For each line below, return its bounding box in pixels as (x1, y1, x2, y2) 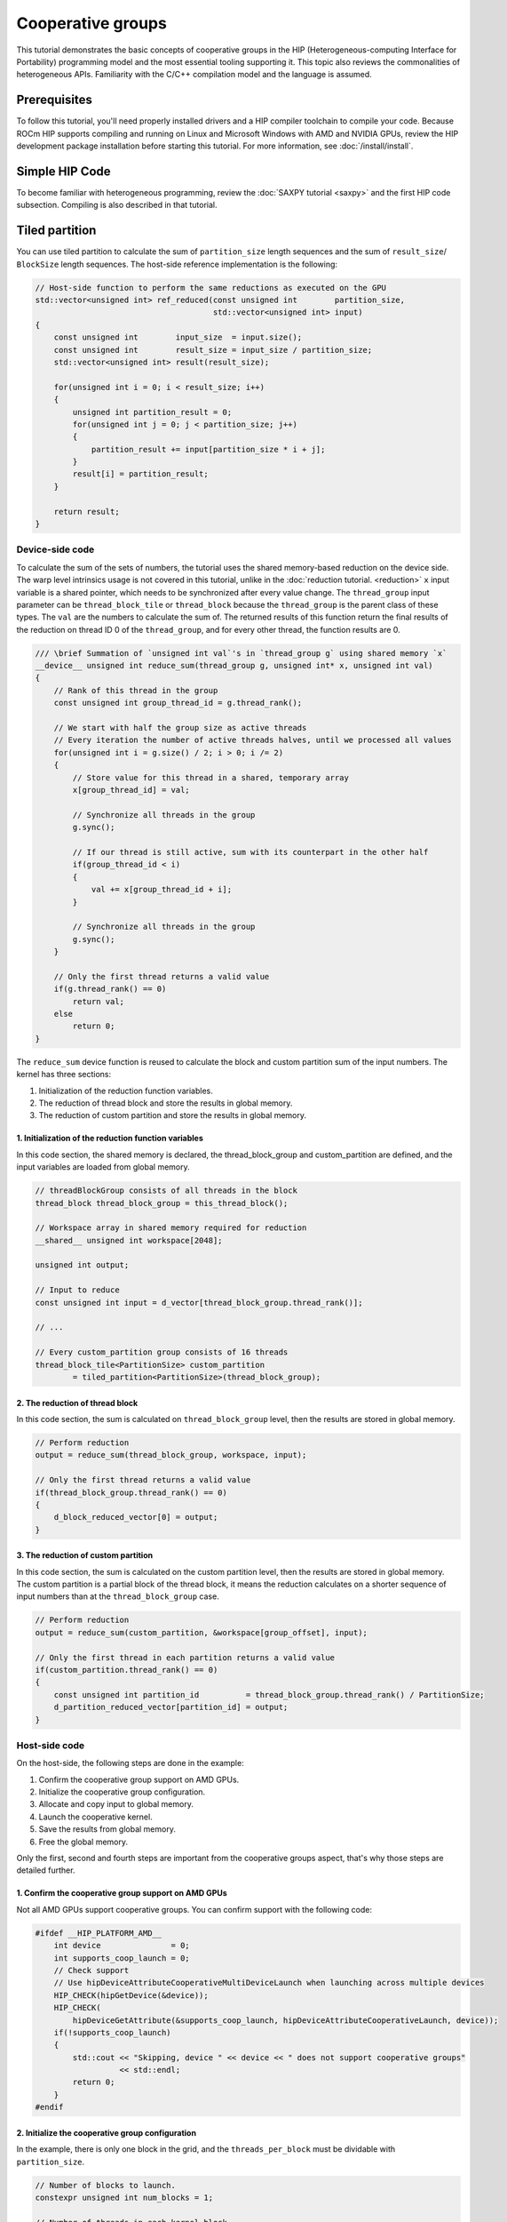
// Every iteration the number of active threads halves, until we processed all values (53, 735, 452, 746)
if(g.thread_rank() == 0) (53, 984, 167, 995)
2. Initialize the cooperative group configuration (16, 2127, 197, 2138)
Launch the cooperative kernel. (38, 1811, 153, 1822)
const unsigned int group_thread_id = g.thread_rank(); (53, 698, 303, 708)
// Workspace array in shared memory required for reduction (35, 1223, 307, 1233)
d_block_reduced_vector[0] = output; (53, 1512, 218, 1523)
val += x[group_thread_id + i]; (91, 884, 233, 895)
